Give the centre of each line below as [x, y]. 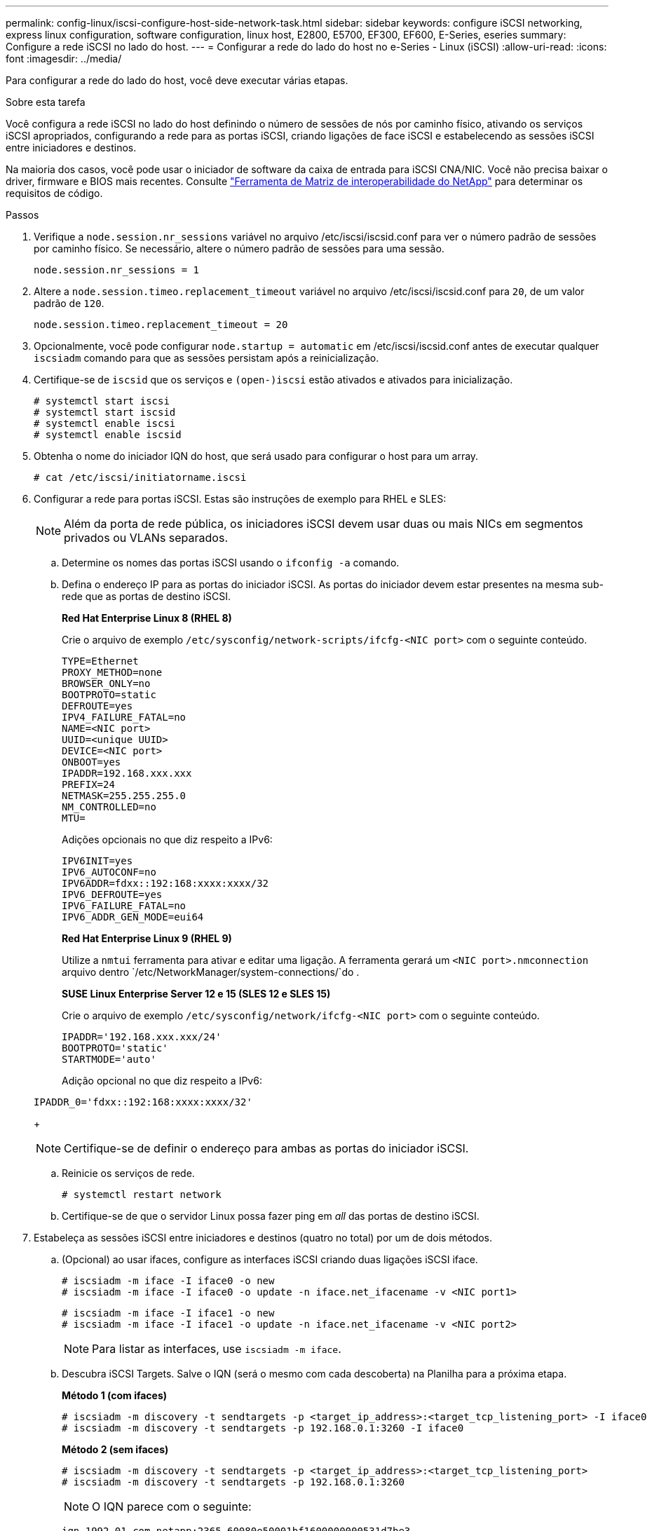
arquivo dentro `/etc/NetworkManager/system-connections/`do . [211, 972]
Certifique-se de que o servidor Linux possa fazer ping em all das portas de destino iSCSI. [271, 1216]
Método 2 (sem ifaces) [115, 1449]
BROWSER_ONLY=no [106, 683]
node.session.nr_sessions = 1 [117, 270]
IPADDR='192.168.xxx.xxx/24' [142, 1037]
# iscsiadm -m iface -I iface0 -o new [168, 1281]
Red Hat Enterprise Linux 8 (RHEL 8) [147, 618]
